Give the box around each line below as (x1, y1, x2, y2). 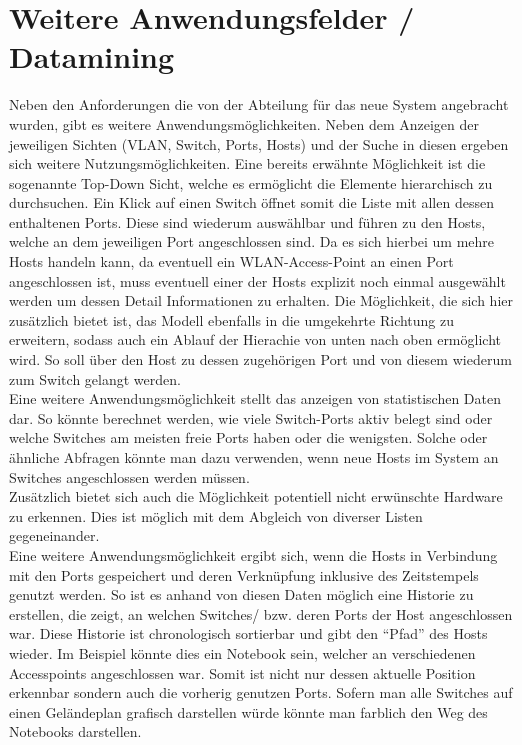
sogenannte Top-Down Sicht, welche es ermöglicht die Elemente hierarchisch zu (9, 172, 493, 193)
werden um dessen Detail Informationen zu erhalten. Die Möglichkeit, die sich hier (9, 290, 513, 311)
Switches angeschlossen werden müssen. (9, 466, 250, 487)
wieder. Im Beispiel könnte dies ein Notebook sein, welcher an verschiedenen (9, 642, 476, 663)
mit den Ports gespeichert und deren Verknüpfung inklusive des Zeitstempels (9, 564, 479, 585)
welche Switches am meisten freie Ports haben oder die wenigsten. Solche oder (9, 427, 488, 448)
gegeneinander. (9, 525, 100, 546)
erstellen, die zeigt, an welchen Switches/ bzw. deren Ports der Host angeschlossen (9, 603, 513, 624)
